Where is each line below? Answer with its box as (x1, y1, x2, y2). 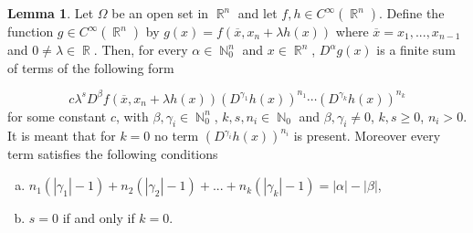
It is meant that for (7, 126, 116, 145)
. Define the (378, 4, 445, 22)
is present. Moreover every (293, 126, 441, 145)
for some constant (7, 106, 107, 125)
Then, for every (101, 40, 188, 58)
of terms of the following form (7, 58, 174, 77)
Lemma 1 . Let (7, 4, 94, 22)
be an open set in (111, 4, 209, 22)
